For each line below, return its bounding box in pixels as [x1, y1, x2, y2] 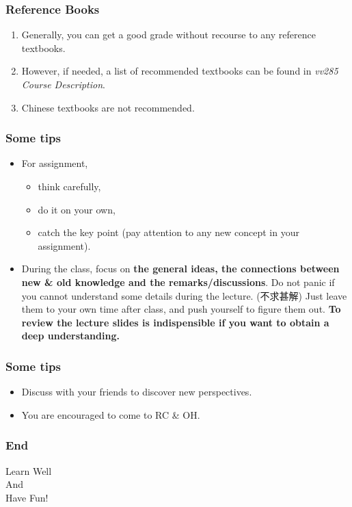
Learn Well [5, 463, 52, 478]
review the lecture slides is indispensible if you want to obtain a [21, 315, 329, 329]
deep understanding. [21, 328, 120, 343]
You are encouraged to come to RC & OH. [21, 407, 200, 421]
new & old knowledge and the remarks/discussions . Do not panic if [21, 274, 335, 289]
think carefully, [38, 179, 101, 193]
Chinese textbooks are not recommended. [21, 100, 195, 114]
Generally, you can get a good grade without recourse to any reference [21, 27, 316, 42]
